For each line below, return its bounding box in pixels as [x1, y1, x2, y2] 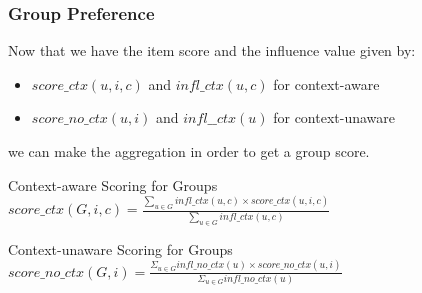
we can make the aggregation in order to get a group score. [8, 141, 370, 161]
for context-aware [273, 73, 380, 94]
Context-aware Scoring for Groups [8, 174, 218, 195]
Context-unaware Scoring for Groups [8, 238, 233, 259]
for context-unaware [273, 107, 395, 128]
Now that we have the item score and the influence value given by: [8, 40, 416, 61]
